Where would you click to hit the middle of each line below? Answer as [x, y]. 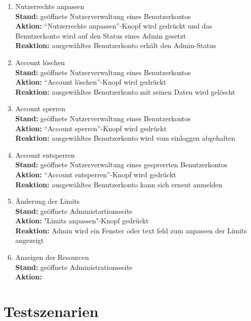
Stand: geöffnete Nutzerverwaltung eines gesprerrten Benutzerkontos [121, 165]
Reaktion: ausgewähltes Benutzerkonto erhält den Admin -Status [116, 45]
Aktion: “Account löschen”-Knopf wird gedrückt [91, 82]
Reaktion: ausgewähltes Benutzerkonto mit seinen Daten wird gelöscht [125, 91]
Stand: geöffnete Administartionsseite [74, 211]
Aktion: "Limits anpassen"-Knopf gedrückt [82, 221]
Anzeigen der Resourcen [52, 257]
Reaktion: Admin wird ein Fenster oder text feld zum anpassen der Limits [131, 230]
